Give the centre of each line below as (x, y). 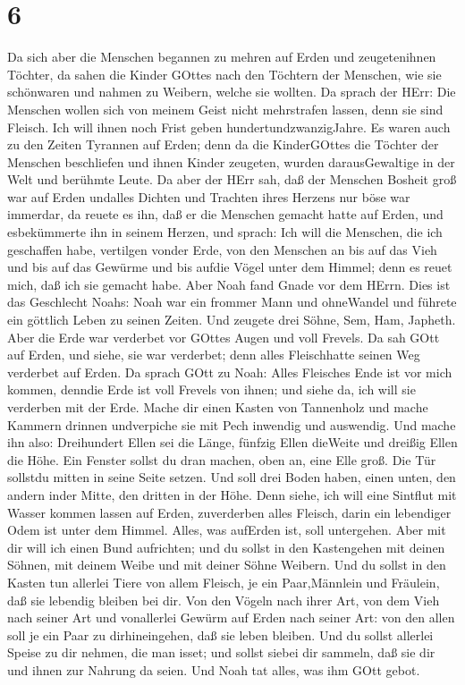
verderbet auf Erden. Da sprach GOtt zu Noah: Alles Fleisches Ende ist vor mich (230, 372)
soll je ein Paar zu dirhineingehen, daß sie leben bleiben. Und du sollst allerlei (220, 634)
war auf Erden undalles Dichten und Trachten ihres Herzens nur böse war (209, 196)
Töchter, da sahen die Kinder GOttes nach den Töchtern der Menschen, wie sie (224, 74)
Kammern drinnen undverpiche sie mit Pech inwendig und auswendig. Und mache (232, 424)
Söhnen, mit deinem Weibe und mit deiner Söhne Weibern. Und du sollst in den (227, 565)
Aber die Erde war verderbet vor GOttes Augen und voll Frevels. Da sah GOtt (224, 337)
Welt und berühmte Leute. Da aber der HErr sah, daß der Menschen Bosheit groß (232, 179)
